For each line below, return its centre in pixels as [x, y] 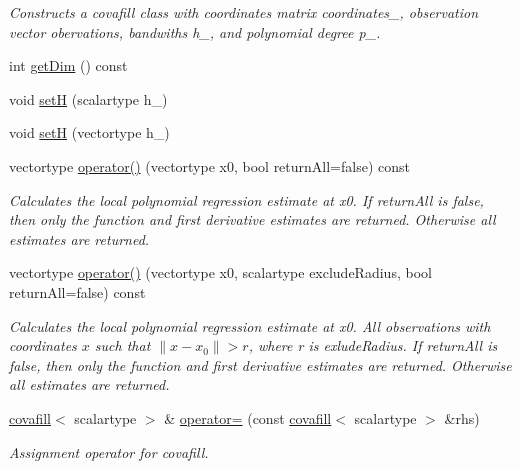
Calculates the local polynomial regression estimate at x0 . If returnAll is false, [246, 199]
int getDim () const [68, 65]
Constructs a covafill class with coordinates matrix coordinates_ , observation [244, 12]
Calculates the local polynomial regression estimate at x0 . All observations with [250, 325]
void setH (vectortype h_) [89, 132]
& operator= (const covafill [248, 417]
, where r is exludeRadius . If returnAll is [373, 345]
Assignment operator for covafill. [109, 451]
